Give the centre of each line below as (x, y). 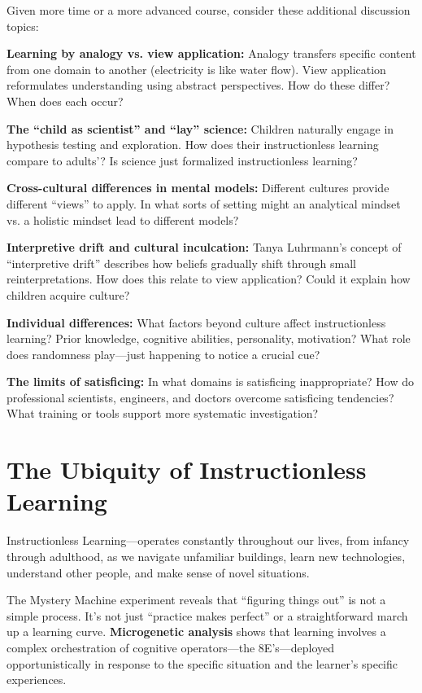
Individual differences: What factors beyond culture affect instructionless (196, 322)
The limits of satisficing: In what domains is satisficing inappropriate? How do (211, 382)
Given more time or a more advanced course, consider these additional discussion (209, 10)
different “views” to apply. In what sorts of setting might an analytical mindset (204, 203)
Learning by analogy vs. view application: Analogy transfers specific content (211, 53)
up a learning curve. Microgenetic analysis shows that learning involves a (196, 632)
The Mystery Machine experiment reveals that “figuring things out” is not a (196, 600)
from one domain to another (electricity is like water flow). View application (196, 69)
